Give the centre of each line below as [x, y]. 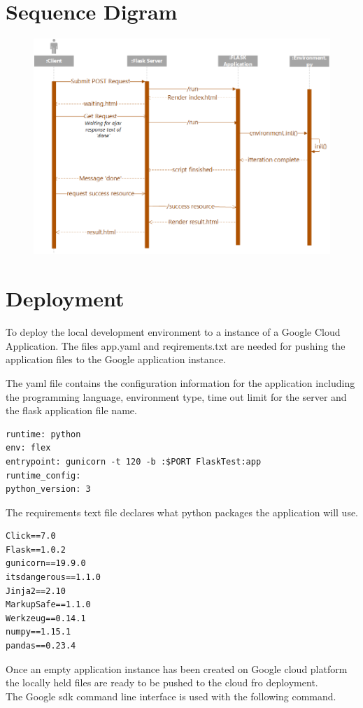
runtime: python [43, 434]
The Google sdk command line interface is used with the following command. [171, 696]
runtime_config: [43, 475]
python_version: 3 [48, 489]
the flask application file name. [71, 410]
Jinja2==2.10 [36, 591]
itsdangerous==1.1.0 [54, 578]
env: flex [28, 448]
